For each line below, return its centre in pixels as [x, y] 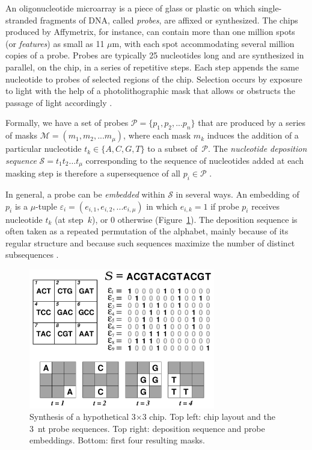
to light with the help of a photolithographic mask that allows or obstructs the [150, 91]
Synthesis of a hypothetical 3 [83, 417]
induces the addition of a [253, 135]
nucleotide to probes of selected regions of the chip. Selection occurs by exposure [154, 79]
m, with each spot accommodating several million [203, 43]
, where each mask [157, 135]
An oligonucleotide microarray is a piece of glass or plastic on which [130, 8]
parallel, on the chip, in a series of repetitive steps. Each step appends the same [152, 67]
